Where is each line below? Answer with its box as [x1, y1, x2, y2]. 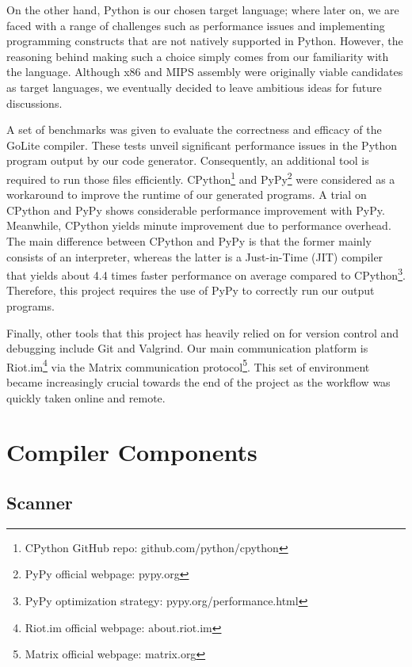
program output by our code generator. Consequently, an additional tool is [6, 152, 369, 169]
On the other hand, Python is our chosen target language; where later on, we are [6, 2, 399, 17]
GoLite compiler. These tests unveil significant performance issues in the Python [6, 136, 398, 153]
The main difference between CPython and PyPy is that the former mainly [6, 232, 372, 249]
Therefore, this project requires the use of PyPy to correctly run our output [6, 282, 375, 299]
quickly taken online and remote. [6, 389, 166, 406]
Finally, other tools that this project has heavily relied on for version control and [6, 324, 399, 341]
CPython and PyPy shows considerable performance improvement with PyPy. [6, 201, 385, 218]
